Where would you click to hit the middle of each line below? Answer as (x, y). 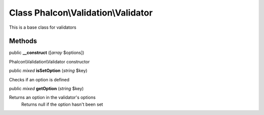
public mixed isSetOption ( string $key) (48, 71)
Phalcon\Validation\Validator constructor (49, 61)
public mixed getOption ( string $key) (46, 89)
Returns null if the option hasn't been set (62, 104)
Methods (23, 41)
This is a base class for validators (43, 27)
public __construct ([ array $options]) (47, 53)
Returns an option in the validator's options (52, 97)
